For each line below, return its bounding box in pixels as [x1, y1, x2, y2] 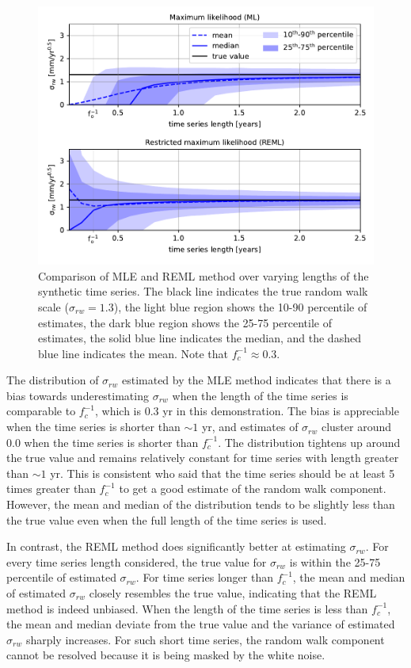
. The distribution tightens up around [218, 433, 401, 450]
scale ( [38, 298, 69, 315]
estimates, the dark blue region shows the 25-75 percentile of [38, 314, 332, 330]
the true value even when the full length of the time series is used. [6, 511, 327, 528]
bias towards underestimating [6, 387, 149, 403]
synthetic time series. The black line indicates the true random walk [38, 283, 368, 300]
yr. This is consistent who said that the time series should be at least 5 [50, 464, 395, 481]
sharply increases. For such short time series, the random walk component [25, 631, 385, 647]
